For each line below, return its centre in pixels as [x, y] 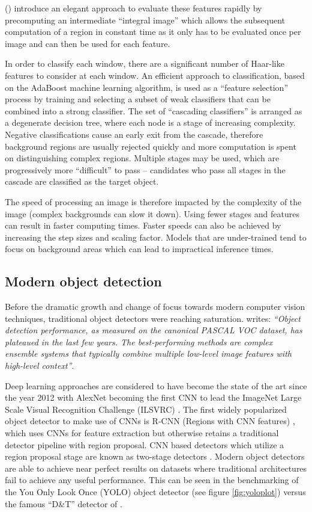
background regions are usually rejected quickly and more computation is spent [151, 146]
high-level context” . [40, 365]
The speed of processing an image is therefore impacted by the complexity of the [153, 201]
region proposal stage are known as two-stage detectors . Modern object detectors [155, 456]
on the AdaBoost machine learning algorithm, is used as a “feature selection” [146, 87]
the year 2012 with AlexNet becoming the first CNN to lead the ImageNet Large [153, 397]
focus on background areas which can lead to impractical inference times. [139, 249]
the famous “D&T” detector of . [64, 503]
